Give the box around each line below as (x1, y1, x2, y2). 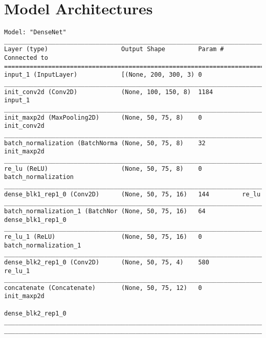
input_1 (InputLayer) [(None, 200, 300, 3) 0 (4, 71, 202, 79)
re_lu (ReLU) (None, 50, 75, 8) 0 (4, 165, 202, 172)
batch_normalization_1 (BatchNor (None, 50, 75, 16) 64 (4, 207, 206, 215)
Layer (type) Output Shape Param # (4, 46, 224, 53)
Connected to (4, 54, 48, 62)
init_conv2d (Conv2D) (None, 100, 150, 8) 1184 (4, 88, 213, 96)
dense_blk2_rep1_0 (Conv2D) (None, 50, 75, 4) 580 (4, 258, 209, 266)
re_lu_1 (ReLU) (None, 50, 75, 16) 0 (4, 233, 202, 240)
